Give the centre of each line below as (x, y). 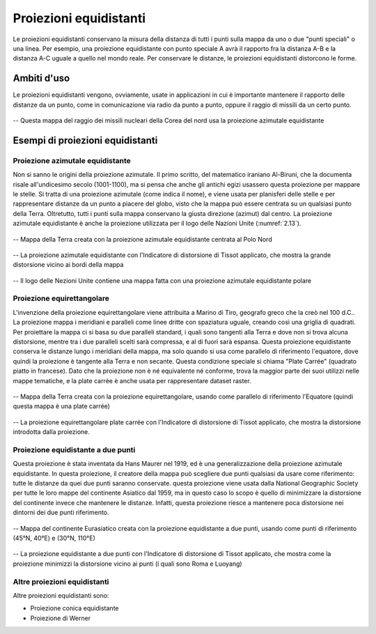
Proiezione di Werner (60, 618)
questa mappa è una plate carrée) (62, 406)
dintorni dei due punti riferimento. (61, 513)
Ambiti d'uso (41, 78)
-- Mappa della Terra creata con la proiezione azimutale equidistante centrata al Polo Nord (142, 239)
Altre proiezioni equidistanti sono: (61, 595)
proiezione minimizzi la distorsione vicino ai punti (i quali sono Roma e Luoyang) (128, 564)
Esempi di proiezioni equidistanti (85, 140)
